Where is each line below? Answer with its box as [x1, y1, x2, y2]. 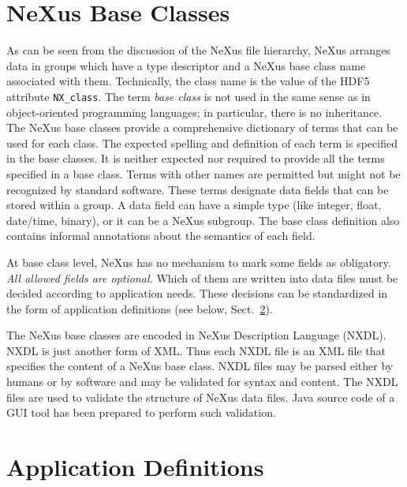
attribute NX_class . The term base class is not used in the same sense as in [6, 88, 371, 104]
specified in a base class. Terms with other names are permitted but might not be [6, 165, 401, 182]
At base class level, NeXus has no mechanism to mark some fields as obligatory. [6, 253, 391, 270]
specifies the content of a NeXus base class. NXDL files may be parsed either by [6, 358, 394, 374]
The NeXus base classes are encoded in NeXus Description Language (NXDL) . [6, 327, 386, 343]
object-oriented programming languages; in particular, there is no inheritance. [6, 103, 383, 120]
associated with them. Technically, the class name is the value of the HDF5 [6, 73, 370, 89]
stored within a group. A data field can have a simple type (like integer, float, [6, 197, 382, 213]
